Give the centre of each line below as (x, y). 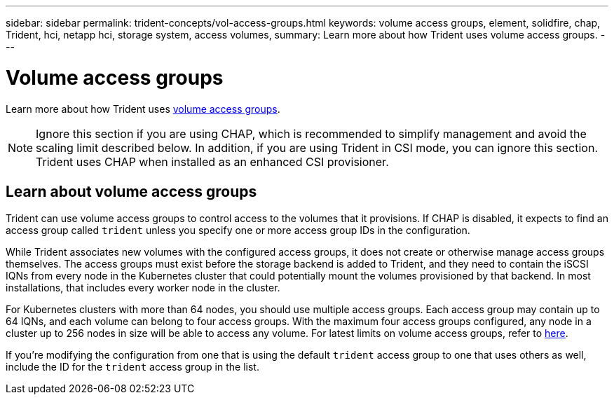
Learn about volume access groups (131, 191)
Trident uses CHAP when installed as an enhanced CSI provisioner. (212, 161)
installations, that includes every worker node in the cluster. (143, 288)
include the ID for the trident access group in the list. (132, 367)
